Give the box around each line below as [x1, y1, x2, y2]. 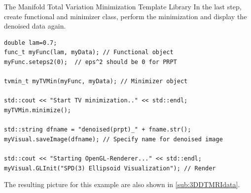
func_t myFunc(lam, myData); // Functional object [4, 49, 174, 56]
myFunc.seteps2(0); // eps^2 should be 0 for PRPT [4, 58, 177, 65]
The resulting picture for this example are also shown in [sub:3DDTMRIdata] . [4, 179, 240, 190]
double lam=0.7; [4, 39, 57, 46]
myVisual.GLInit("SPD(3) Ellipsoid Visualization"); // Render [4, 164, 216, 172]
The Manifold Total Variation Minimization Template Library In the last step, [4, 1, 242, 11]
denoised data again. [4, 21, 66, 31]
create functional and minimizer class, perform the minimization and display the [4, 11, 247, 21]
